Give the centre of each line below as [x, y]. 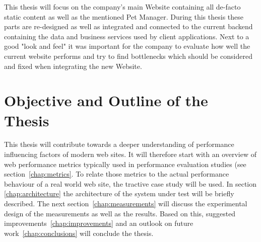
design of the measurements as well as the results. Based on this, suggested [120, 213]
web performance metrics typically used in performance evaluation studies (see [125, 164]
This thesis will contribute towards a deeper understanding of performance [119, 144]
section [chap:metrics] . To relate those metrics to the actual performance [117, 174]
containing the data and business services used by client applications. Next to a [127, 36]
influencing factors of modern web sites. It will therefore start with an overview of [130, 154]
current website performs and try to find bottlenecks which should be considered [128, 56]
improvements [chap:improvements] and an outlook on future [99, 223]
